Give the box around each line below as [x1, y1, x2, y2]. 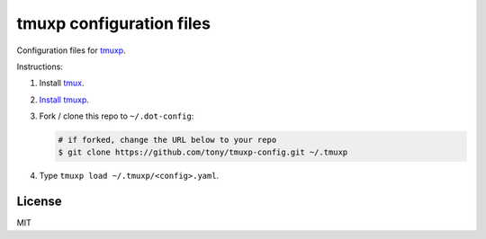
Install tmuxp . [39, 94, 90, 105]
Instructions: [16, 61, 63, 72]
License [16, 194, 62, 209]
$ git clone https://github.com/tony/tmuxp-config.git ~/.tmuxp [58, 147, 348, 157]
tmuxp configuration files [16, 13, 211, 33]
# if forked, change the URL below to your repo [58, 135, 277, 146]
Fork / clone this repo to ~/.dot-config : [39, 111, 194, 121]
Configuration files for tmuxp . [16, 45, 126, 56]
